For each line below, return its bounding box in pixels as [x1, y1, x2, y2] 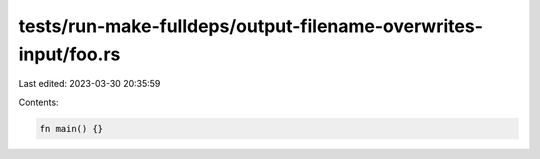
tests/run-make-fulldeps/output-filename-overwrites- [18, 15, 484, 37]
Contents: [18, 96, 59, 108]
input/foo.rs [18, 43, 121, 65]
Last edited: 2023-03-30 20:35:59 [18, 78, 161, 90]
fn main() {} [39, 123, 104, 134]
